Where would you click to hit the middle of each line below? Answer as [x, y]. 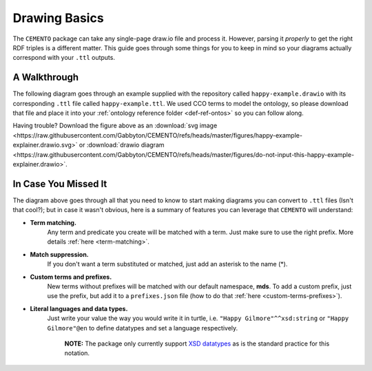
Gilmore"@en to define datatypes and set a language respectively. [143, 328]
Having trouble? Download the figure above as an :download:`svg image [115, 126]
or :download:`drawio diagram [122, 145]
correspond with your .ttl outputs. [64, 58]
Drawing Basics [58, 18]
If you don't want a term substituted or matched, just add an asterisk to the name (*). [167, 264]
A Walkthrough [46, 77]
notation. [77, 353]
